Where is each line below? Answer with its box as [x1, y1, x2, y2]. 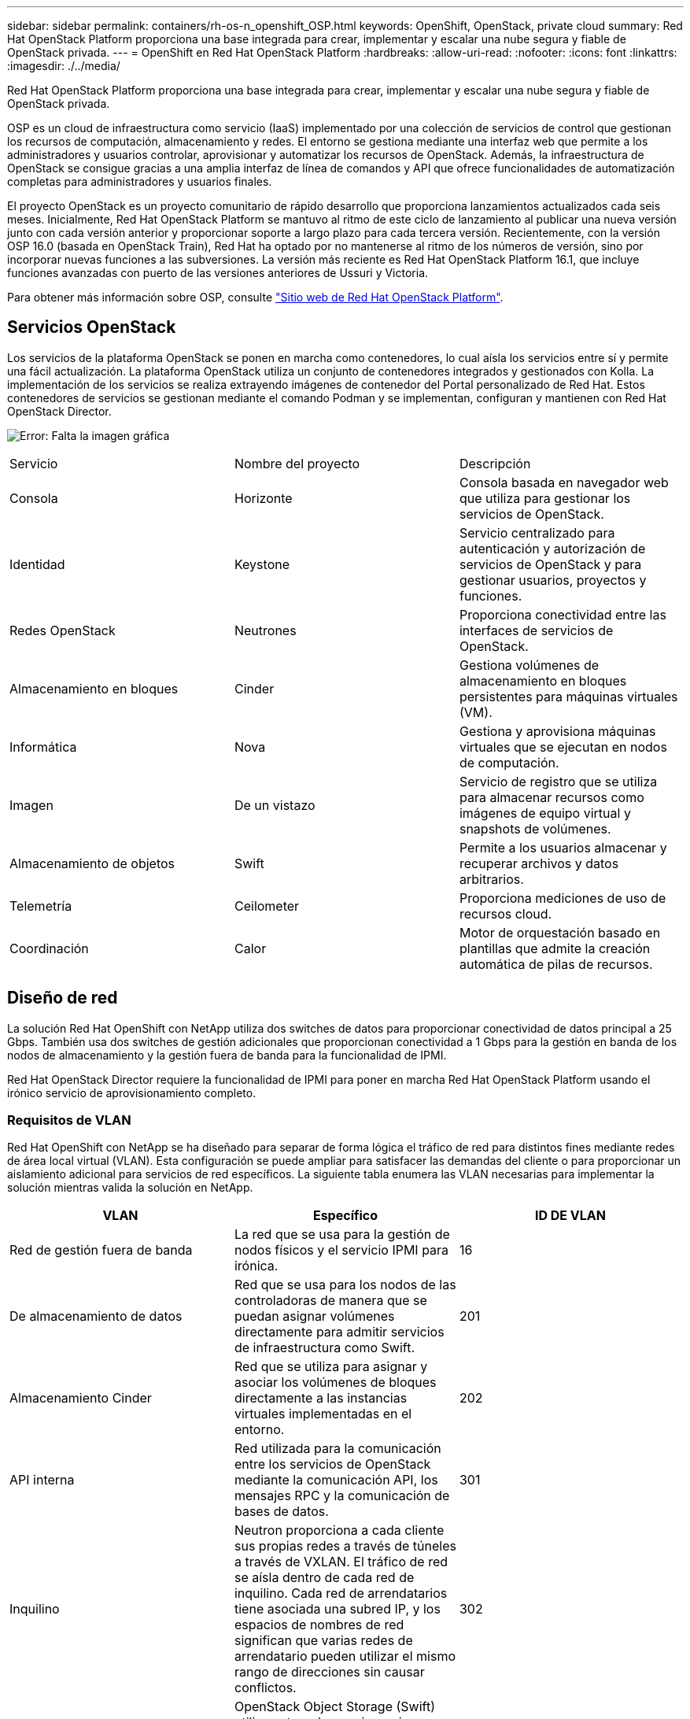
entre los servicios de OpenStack [234, 1456, 431, 1473]
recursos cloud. [459, 905, 552, 922]
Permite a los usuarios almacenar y [459, 839, 667, 856]
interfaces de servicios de [459, 622, 614, 638]
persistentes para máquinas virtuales [459, 688, 678, 704]
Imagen [9, 797, 54, 813]
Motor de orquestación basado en [459, 924, 661, 941]
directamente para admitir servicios [234, 1324, 445, 1340]
